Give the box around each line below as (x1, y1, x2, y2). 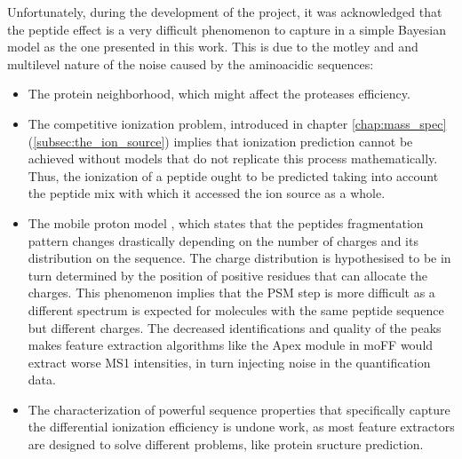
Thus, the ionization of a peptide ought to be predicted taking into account (28, 166, 439, 185)
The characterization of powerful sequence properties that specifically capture (28, 400, 450, 418)
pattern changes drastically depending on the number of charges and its (28, 231, 418, 249)
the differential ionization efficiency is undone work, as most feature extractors (28, 417, 455, 436)
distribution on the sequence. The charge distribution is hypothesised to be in (28, 249, 451, 267)
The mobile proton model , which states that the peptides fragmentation (28, 213, 424, 232)
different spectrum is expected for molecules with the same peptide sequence (28, 300, 444, 319)
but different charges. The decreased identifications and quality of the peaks (28, 318, 442, 336)
